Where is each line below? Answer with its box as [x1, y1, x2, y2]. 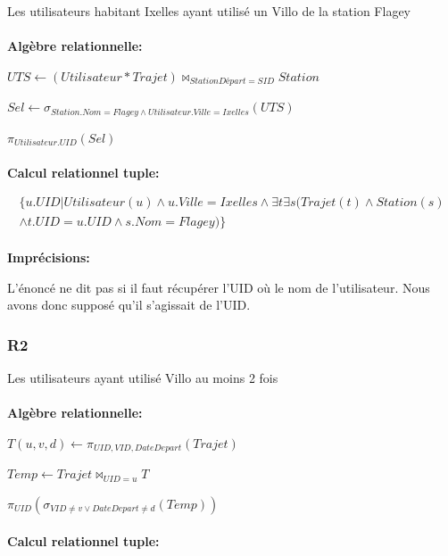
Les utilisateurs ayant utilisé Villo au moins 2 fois [7, 369, 278, 387]
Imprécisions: [7, 248, 90, 267]
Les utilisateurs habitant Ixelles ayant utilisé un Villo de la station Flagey [7, 2, 411, 20]
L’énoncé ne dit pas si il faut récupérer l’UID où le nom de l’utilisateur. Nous [7, 278, 430, 296]
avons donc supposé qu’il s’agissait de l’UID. [7, 295, 251, 314]
